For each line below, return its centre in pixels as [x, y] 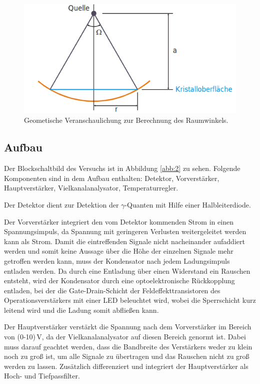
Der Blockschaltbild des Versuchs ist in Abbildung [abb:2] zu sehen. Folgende [122, 168]
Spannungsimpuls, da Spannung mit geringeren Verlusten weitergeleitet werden [125, 231]
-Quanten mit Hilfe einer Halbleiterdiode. [188, 204]
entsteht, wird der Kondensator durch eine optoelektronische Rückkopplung [119, 280]
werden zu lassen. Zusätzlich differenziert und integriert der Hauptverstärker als [126, 366]
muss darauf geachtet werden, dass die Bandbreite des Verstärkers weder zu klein [128, 346]
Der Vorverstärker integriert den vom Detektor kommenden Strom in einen [119, 221]
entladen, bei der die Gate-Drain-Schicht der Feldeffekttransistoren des [112, 290]
